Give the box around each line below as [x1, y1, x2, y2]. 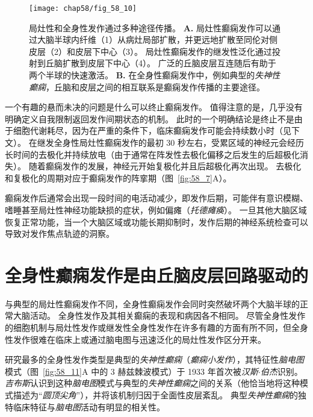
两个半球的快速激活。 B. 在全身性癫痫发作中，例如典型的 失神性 [29, 69, 280, 81]
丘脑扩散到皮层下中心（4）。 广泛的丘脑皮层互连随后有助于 [45, 57, 276, 69]
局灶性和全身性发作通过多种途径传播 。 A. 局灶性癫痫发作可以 [29, 21, 272, 34]
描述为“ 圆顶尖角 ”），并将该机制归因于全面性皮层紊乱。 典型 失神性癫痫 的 [13, 389, 298, 401]
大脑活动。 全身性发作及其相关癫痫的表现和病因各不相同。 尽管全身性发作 [13, 309, 306, 322]
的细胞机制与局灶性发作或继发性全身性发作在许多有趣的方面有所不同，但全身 [5, 321, 308, 334]
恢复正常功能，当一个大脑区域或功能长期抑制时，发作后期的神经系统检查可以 [5, 215, 308, 228]
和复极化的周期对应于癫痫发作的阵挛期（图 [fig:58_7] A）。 [5, 171, 232, 184]
